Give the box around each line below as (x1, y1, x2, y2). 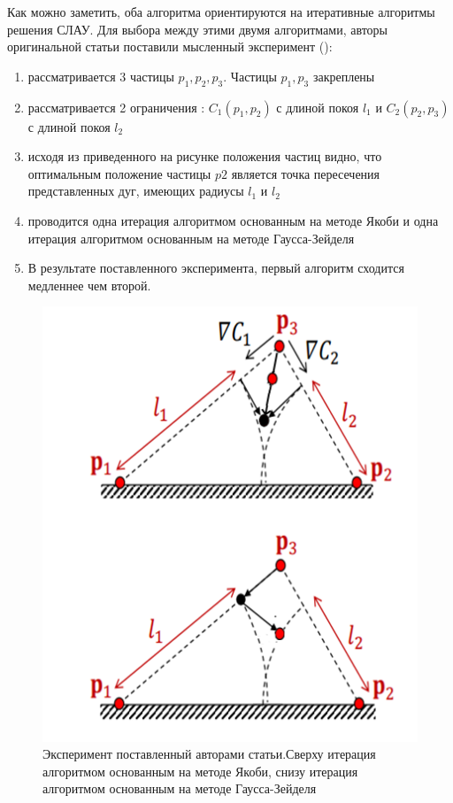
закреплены (312, 66, 375, 85)
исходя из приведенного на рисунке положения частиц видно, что (27, 147, 382, 166)
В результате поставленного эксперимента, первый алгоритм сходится (27, 259, 404, 277)
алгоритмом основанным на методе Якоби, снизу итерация (42, 761, 358, 780)
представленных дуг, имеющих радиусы (27, 181, 244, 200)
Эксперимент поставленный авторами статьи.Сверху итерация (42, 745, 376, 763)
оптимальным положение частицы (27, 164, 211, 182)
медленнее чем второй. (27, 275, 151, 294)
